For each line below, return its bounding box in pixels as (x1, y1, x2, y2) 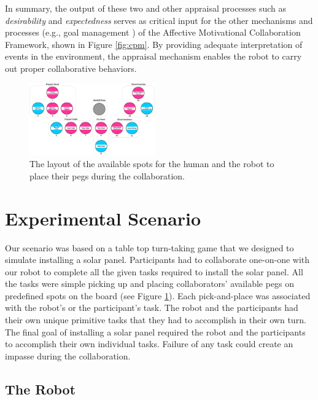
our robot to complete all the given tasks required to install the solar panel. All (5, 265, 303, 278)
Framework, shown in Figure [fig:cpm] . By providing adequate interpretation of (5, 37, 303, 50)
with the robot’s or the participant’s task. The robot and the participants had (5, 301, 298, 314)
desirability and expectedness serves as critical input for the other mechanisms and (5, 14, 313, 26)
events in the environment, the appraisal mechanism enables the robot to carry (5, 50, 302, 63)
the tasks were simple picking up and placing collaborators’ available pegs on (5, 277, 295, 290)
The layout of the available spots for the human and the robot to (29, 157, 274, 170)
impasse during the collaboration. (5, 349, 131, 362)
